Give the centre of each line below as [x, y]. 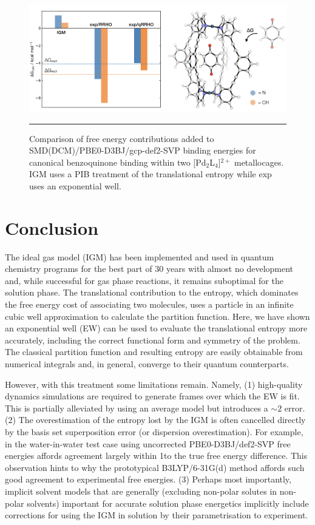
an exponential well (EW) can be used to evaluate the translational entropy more [156, 328]
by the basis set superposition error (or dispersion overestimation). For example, [154, 431]
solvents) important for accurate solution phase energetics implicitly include [168, 503]
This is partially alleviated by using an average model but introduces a [137, 408]
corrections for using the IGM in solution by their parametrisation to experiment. [157, 515]
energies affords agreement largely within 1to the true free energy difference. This [156, 456]
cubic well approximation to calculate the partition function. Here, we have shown [157, 316]
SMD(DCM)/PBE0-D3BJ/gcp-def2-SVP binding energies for [143, 150]
